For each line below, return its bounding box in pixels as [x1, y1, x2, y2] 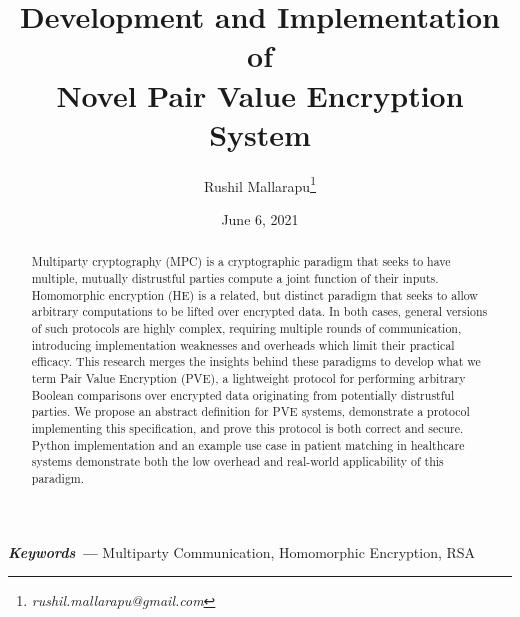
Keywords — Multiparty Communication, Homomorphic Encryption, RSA [8, 541, 476, 562]
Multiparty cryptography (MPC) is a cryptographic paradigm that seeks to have [31, 253, 451, 270]
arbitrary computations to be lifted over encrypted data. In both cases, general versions [31, 303, 488, 320]
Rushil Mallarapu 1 [204, 172, 316, 196]
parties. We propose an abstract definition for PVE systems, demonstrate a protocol [31, 403, 470, 420]
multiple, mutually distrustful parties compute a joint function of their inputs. [31, 269, 439, 286]
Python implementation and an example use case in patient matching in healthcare [31, 436, 465, 453]
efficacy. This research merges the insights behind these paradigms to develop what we [31, 353, 481, 370]
